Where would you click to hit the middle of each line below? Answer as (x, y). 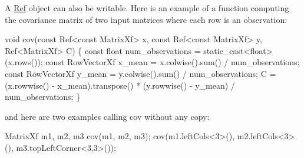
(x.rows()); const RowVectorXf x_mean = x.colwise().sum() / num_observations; (152, 62)
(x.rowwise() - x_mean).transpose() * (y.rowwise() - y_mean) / (120, 85)
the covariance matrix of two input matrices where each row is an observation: (146, 19)
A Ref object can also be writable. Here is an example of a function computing (147, 8)
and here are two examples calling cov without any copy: (107, 116)
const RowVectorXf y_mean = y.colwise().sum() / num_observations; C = (141, 73)
